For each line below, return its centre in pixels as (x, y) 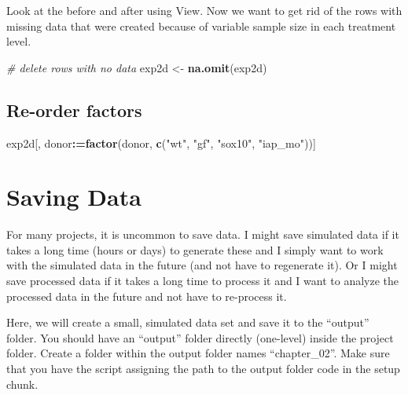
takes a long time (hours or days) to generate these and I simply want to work (195, 249)
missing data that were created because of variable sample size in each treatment (201, 26)
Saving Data (74, 197)
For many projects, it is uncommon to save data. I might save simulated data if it (203, 234)
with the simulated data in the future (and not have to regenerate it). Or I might (202, 265)
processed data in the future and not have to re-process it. (147, 296)
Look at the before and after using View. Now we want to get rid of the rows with (204, 10)
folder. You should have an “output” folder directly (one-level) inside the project (200, 337)
